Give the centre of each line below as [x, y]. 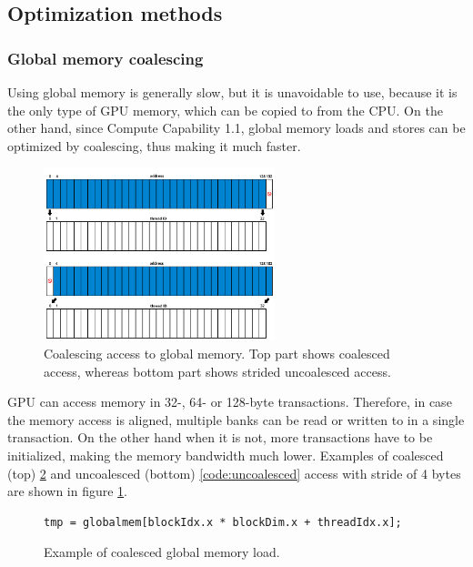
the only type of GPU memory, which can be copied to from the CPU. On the [225, 110]
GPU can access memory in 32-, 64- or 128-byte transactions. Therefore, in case [230, 402]
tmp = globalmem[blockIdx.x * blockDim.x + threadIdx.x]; [223, 522]
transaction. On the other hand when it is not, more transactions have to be [220, 437]
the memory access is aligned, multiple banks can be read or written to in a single [236, 419]
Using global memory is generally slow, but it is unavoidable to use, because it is [232, 92]
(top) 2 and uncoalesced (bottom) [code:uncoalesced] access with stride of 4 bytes [234, 473]
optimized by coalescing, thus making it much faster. [154, 145]
